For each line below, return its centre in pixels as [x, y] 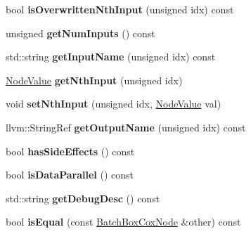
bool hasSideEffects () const [70, 151]
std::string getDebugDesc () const [83, 198]
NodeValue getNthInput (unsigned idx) [94, 80]
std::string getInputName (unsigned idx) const [111, 57]
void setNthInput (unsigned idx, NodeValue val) [114, 104]
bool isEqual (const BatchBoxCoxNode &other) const [123, 222]
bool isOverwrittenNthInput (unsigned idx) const [120, 9]
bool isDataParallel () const [70, 175]
